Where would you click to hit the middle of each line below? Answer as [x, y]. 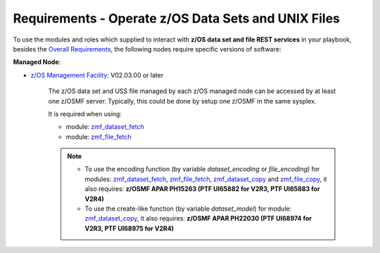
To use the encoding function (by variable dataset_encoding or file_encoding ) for [202, 169]
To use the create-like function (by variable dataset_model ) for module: [188, 209]
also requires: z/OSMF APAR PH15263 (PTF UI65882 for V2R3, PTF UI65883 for [202, 189]
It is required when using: [85, 113]
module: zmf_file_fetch [99, 137]
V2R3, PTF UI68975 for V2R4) [129, 228]
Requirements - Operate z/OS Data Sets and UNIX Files [177, 18]
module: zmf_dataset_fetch [105, 127]
